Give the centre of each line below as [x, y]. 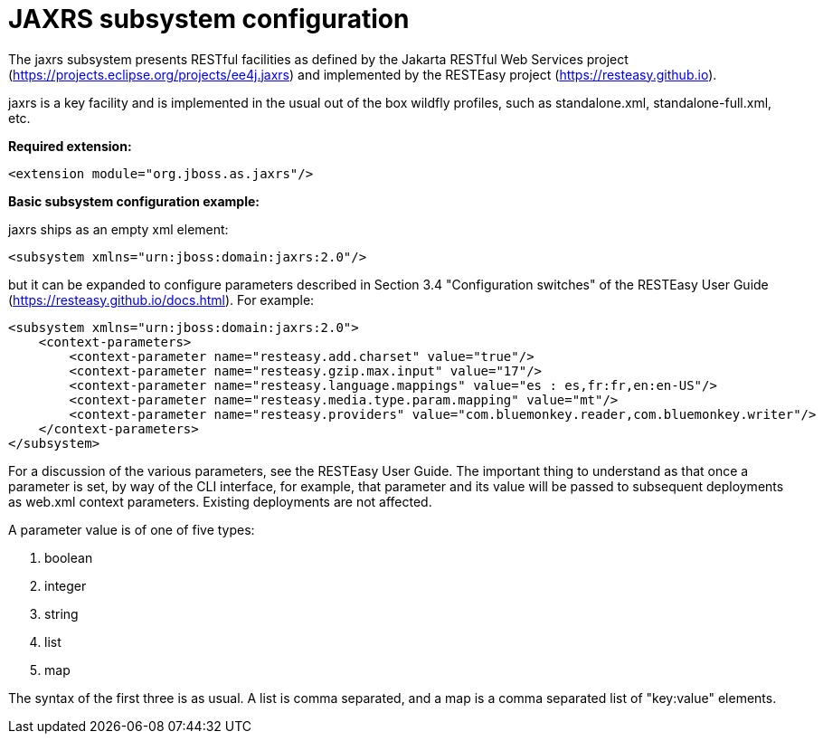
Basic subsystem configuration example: [134, 201]
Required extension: [70, 146]
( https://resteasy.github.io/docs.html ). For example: [161, 299]
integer [66, 585]
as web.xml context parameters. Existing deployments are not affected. [220, 501]
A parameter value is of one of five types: [132, 529]
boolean [69, 557]
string [61, 613]
